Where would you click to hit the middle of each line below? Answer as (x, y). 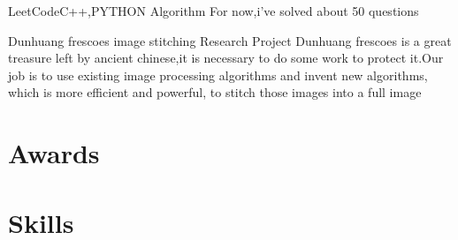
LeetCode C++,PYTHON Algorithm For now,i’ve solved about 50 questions (214, 11)
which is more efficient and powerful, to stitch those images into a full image (215, 92)
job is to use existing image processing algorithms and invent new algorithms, (218, 75)
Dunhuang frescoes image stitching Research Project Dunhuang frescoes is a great (230, 40)
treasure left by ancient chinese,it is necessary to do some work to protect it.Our (226, 58)
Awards (54, 153)
